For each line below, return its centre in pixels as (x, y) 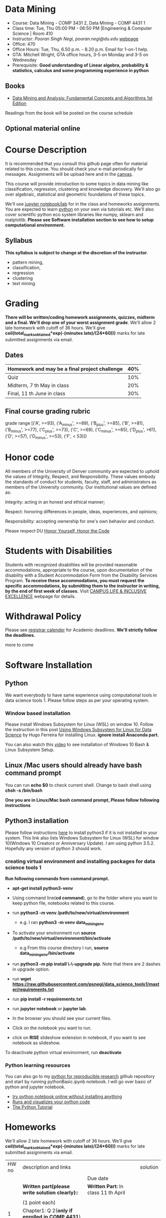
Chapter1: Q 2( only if (47, 1211)
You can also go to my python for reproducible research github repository (80, 1076)
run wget (21, 979)
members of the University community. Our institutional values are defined (81, 487)
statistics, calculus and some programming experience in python (81, 70)
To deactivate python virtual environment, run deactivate (63, 1053)
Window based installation (38, 713)
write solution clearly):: (50, 1193)
